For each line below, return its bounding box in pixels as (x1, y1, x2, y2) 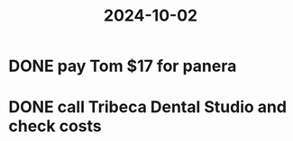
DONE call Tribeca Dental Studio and (8, 97, 288, 118)
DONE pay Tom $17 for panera (8, 56, 237, 76)
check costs (8, 116, 102, 137)
